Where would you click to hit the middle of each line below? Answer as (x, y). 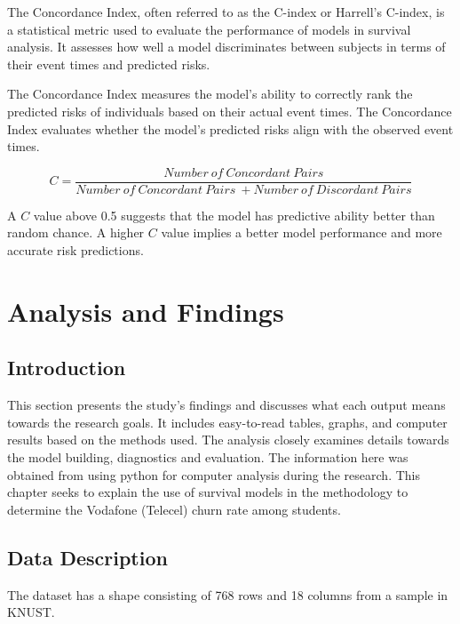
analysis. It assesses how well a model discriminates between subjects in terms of (226, 47)
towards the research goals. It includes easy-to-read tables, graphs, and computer (227, 422)
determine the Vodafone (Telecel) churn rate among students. (174, 509)
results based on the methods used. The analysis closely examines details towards (228, 440)
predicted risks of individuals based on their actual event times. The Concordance (230, 111)
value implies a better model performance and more (301, 232)
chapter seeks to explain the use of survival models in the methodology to (208, 492)
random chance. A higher (76, 232)
